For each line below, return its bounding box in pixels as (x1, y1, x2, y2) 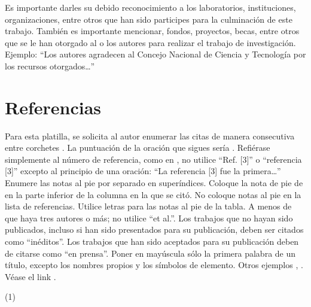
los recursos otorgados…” (5, 59, 95, 72)
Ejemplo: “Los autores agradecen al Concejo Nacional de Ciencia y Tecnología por (5, 48, 306, 60)
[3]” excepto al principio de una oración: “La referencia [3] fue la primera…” (5, 165, 281, 177)
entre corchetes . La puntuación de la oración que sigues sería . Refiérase (5, 141, 270, 154)
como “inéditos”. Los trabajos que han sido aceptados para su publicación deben (5, 235, 299, 248)
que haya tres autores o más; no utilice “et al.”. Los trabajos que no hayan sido (5, 211, 293, 224)
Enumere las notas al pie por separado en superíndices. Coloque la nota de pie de (5, 177, 303, 189)
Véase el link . (5, 270, 56, 282)
